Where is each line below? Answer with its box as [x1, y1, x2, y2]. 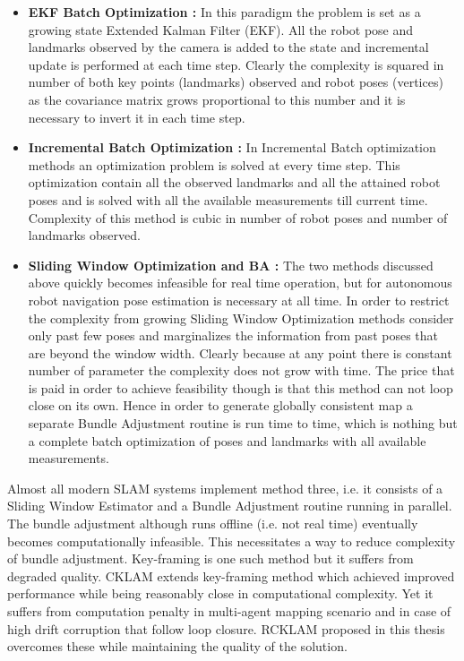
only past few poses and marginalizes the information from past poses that [28, 326, 439, 345]
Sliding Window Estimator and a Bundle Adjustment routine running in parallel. [7, 496, 452, 515]
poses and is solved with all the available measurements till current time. [28, 190, 428, 209]
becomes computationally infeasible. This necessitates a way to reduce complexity [7, 531, 456, 550]
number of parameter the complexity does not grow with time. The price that [28, 361, 455, 380]
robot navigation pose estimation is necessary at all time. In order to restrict [28, 290, 450, 309]
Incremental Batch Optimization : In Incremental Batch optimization [28, 138, 436, 157]
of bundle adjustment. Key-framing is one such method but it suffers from [7, 549, 414, 568]
